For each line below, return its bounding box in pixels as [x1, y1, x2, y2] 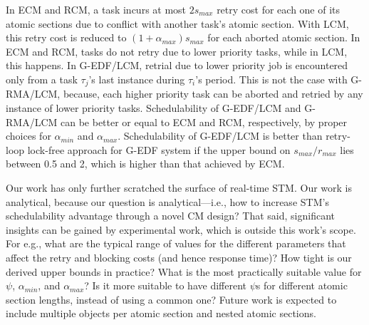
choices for [6, 128, 51, 143]
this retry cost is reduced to [6, 30, 127, 45]
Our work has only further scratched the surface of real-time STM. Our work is [6, 180, 352, 195]
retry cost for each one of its [217, 2, 341, 16]
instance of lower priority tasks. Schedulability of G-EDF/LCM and [6, 100, 301, 115]
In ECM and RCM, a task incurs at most [6, 2, 187, 16]
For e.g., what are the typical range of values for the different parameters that [6, 236, 346, 251]
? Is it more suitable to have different [84, 278, 246, 293]
